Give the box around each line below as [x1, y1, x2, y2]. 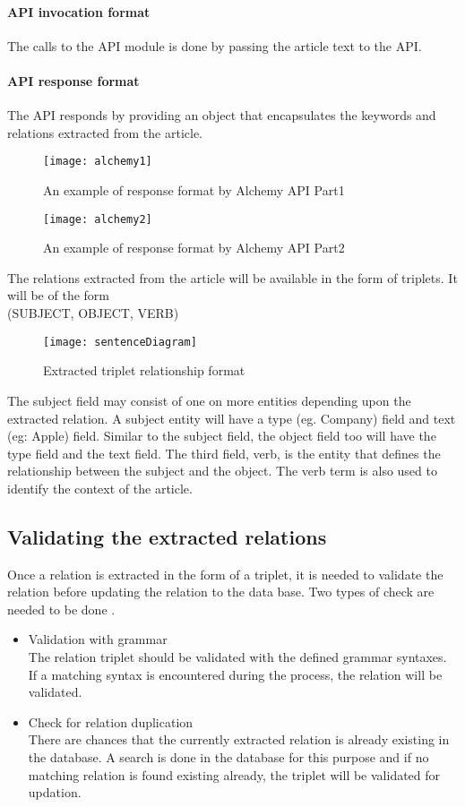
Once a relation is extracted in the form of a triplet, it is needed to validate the [7, 564, 443, 583]
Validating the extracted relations [7, 522, 327, 550]
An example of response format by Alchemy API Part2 [43, 238, 345, 257]
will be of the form [7, 286, 109, 305]
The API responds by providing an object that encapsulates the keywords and [7, 106, 436, 124]
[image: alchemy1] [43, 155, 152, 168]
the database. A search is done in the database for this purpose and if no [28, 748, 429, 767]
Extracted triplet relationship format [43, 361, 245, 380]
